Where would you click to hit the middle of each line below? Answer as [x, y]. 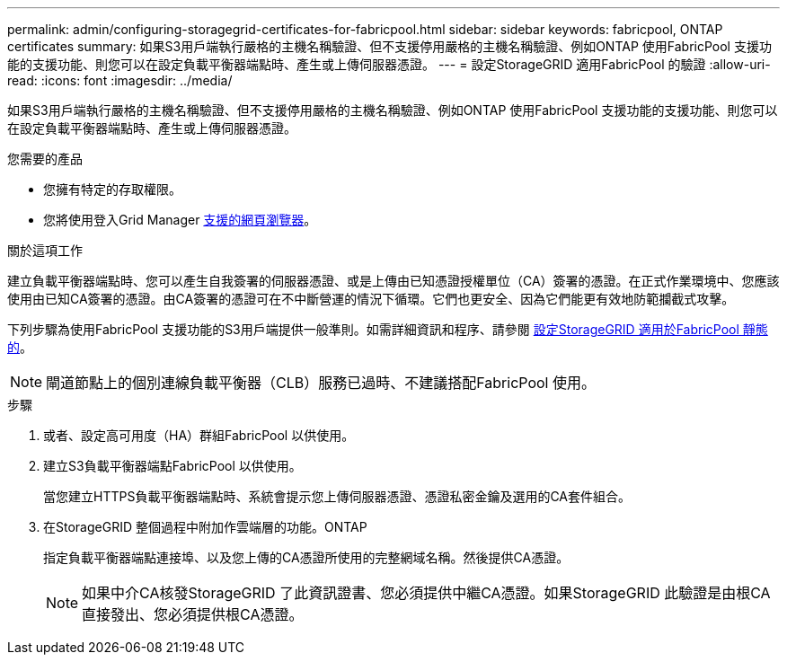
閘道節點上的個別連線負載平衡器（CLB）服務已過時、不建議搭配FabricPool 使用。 [321, 383]
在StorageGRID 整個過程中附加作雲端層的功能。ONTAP [205, 527]
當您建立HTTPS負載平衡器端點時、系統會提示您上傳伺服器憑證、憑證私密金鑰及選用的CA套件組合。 [337, 496]
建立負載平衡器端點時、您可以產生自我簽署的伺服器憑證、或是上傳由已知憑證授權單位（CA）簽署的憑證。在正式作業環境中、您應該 [393, 281]
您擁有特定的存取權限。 [112, 189]
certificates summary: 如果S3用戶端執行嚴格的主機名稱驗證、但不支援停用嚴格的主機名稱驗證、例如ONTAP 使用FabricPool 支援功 [389, 46]
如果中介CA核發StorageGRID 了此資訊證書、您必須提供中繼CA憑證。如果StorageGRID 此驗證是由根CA [426, 593]
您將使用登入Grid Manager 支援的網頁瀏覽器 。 [180, 220]
